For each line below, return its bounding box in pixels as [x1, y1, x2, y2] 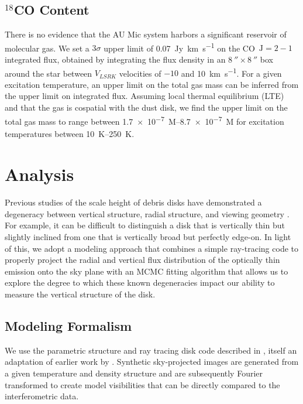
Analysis [5, 162, 74, 186]
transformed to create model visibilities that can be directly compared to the [5, 378, 280, 391]
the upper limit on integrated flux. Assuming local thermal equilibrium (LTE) [5, 90, 284, 102]
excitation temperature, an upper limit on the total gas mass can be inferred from [5, 78, 299, 90]
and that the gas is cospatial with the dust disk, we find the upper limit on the [5, 101, 288, 114]
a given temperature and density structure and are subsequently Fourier [5, 367, 263, 379]
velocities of [119, 67, 161, 79]
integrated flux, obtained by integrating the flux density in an [5, 53, 226, 66]
